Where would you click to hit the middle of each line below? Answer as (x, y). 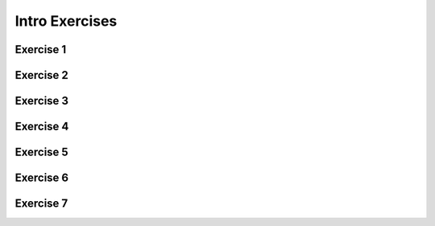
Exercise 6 (41, 178)
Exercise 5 (41, 152)
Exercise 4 (42, 127)
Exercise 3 (41, 101)
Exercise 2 (41, 75)
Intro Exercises (66, 21)
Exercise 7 (41, 204)
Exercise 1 (41, 49)
